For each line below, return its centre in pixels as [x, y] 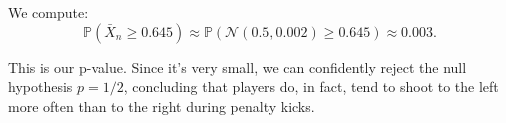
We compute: [48, 12]
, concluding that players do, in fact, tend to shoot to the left [311, 86]
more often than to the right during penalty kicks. [161, 105]
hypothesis [40, 86]
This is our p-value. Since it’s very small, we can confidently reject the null [237, 66]
